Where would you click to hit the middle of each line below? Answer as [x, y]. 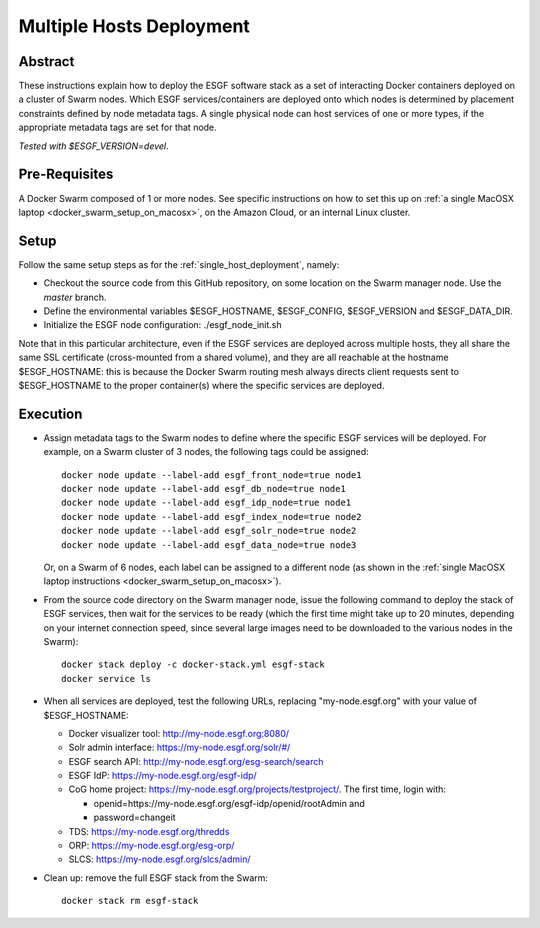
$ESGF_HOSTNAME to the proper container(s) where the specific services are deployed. [201, 385]
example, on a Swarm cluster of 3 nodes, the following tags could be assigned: [206, 452]
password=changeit [134, 817]
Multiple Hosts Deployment [134, 26]
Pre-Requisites [66, 174]
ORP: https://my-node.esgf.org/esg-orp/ [151, 846]
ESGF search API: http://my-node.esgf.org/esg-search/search [196, 761]
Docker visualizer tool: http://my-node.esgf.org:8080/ [179, 733]
